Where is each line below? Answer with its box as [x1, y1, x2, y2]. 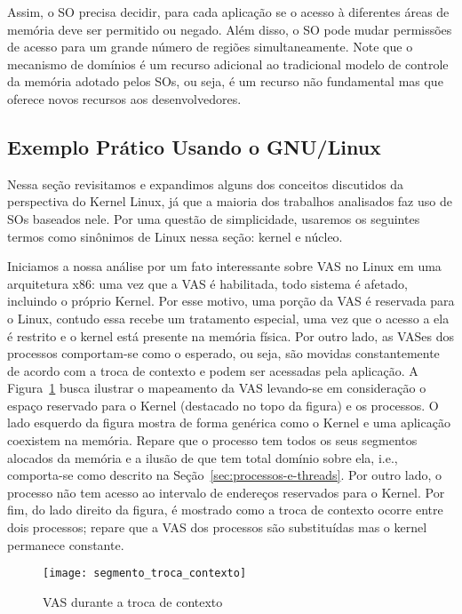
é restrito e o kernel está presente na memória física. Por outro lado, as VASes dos [7, 326, 454, 345]
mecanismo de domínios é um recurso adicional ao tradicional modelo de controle [7, 54, 449, 73]
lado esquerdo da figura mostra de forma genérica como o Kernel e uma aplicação [7, 413, 450, 432]
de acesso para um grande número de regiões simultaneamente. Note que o [7, 37, 413, 56]
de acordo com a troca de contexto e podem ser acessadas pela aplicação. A [7, 361, 418, 379]
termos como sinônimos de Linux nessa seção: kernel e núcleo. [7, 227, 343, 245]
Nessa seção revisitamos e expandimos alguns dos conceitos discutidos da [7, 174, 404, 193]
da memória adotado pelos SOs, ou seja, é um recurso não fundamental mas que [7, 72, 443, 91]
